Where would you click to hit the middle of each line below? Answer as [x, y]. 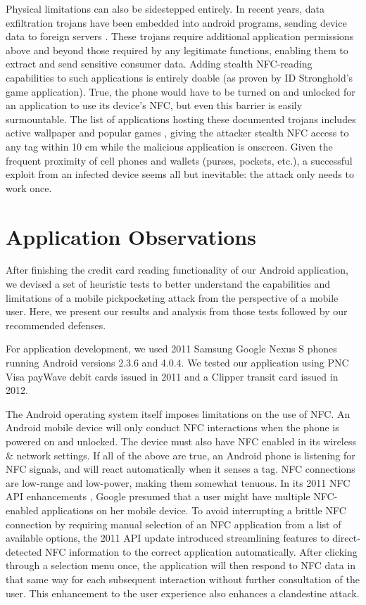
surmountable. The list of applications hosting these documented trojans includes [181, 119]
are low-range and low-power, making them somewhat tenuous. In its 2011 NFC [178, 482]
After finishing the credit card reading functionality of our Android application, [177, 270]
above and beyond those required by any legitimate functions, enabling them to [177, 50]
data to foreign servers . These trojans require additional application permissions [180, 36]
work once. [29, 187]
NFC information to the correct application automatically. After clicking [201, 551]
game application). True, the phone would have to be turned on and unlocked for [181, 91]
